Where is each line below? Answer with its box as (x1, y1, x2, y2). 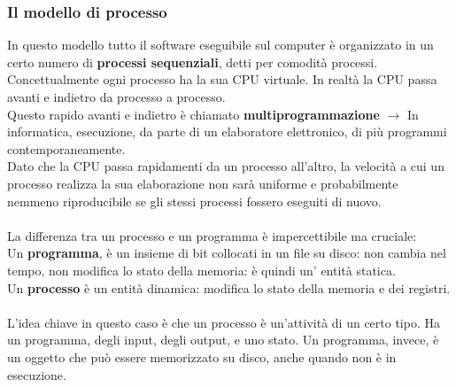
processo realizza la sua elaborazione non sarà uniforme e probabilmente (7, 174, 398, 192)
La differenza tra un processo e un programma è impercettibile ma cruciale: (7, 226, 417, 244)
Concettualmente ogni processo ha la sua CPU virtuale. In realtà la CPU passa (7, 70, 437, 89)
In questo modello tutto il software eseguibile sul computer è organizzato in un (7, 35, 434, 54)
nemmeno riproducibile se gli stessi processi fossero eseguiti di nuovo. (7, 191, 382, 210)
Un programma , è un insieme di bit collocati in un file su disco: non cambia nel (7, 244, 446, 262)
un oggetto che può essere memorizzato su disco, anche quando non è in (7, 347, 397, 366)
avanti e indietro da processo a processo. (7, 88, 226, 105)
